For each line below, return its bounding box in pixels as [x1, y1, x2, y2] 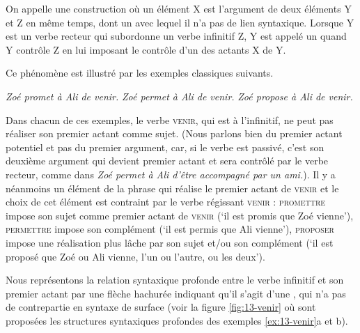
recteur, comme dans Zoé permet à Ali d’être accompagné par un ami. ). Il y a [6, 166, 336, 181]
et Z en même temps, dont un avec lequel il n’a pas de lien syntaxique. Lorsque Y [6, 15, 354, 29]
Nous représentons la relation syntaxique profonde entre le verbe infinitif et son [6, 272, 344, 287]
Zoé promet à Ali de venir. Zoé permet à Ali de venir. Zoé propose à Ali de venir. [6, 88, 353, 103]
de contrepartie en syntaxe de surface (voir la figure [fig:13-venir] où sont [6, 300, 316, 314]
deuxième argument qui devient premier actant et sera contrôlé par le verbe [6, 153, 329, 168]
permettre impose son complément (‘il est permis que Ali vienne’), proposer [6, 222, 334, 236]
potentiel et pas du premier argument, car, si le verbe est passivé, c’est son [6, 139, 324, 154]
